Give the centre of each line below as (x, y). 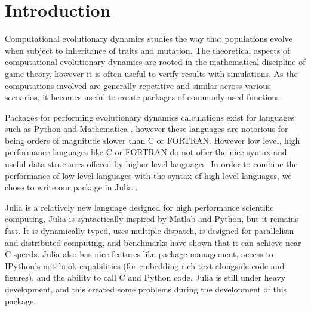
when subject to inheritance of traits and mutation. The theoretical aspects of (147, 50)
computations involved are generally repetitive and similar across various (138, 85)
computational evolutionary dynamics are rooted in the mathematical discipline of (155, 62)
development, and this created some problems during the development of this (146, 289)
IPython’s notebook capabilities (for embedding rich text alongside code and (145, 265)
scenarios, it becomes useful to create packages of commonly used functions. (144, 97)
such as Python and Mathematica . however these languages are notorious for (147, 129)
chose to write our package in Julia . (71, 187)
